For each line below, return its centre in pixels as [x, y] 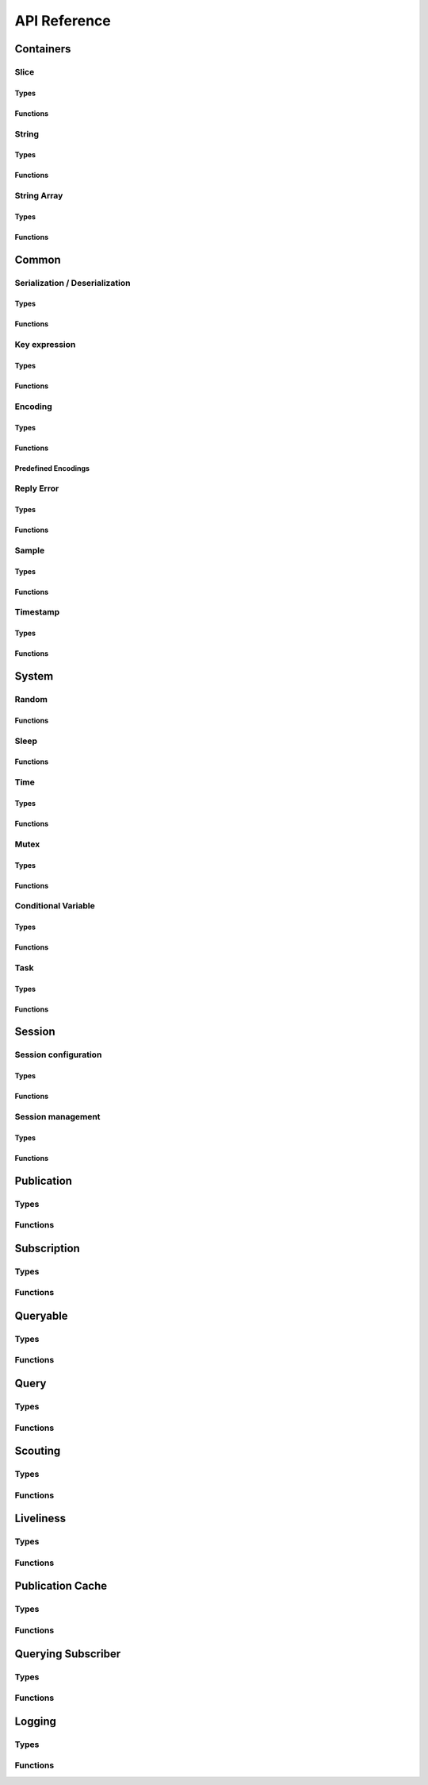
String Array [39, 196]
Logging [36, 1721]
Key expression [45, 345]
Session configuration [58, 1054]
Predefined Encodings [52, 468]
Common [38, 259]
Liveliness [40, 1519]
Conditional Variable [55, 906]
